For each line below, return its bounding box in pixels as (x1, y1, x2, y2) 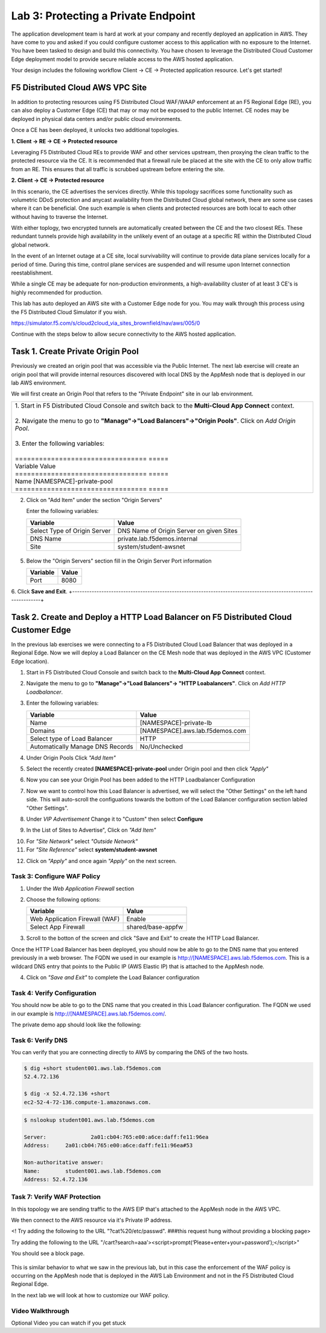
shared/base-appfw (126, 923, 184, 931)
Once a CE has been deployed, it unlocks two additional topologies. (11, 126, 179, 134)
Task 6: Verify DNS (11, 1036, 68, 1045)
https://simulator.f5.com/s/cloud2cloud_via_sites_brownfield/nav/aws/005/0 (11, 319, 200, 327)
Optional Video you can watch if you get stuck (11, 1319, 126, 1326)
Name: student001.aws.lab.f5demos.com (24, 1167, 161, 1175)
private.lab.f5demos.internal (117, 534, 198, 543)
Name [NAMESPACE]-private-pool (14, 477, 113, 485)
